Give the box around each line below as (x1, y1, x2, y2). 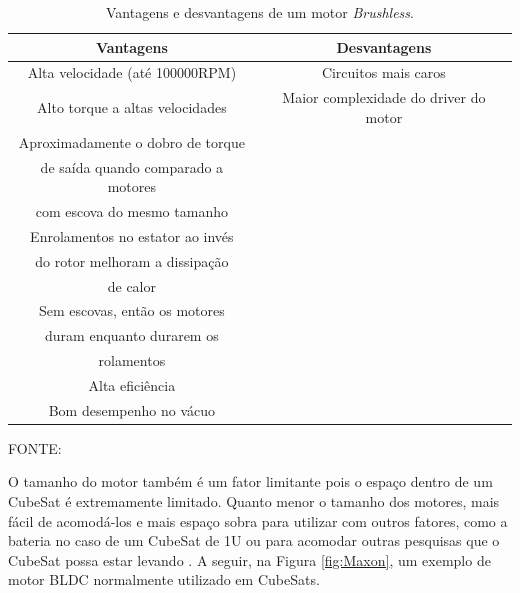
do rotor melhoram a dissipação (35, 250, 229, 271)
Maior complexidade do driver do (282, 87, 486, 108)
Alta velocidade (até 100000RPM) (27, 62, 237, 83)
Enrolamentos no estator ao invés (30, 225, 234, 246)
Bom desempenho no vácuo (48, 399, 216, 420)
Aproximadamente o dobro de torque (18, 131, 245, 152)
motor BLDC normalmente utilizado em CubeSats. (8, 569, 320, 590)
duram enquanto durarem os (45, 325, 219, 346)
